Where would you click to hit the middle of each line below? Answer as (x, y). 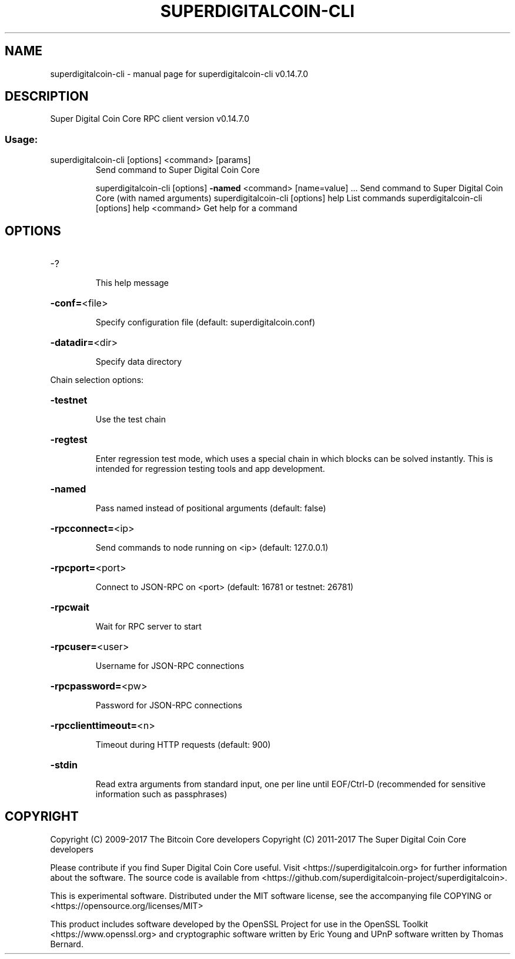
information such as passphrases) (161, 794)
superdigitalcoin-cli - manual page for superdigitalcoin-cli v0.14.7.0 (179, 74)
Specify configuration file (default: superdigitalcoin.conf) (205, 322)
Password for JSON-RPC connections (169, 705)
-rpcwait (70, 607)
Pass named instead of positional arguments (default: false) (211, 508)
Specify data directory (139, 362)
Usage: (21, 139)
